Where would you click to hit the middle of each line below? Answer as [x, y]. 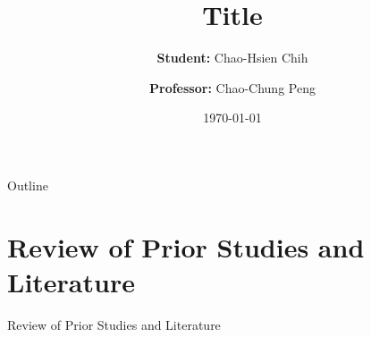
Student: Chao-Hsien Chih [232, 58]
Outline [28, 185]
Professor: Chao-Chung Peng [232, 87]
